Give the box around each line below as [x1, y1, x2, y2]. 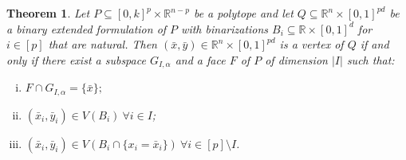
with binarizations [181, 20, 269, 37]
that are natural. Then [48, 36, 157, 53]
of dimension [265, 51, 328, 68]
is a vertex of [279, 36, 344, 53]
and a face [175, 51, 226, 68]
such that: [346, 51, 395, 68]
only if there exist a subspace [6, 51, 146, 68]
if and [360, 36, 389, 53]
